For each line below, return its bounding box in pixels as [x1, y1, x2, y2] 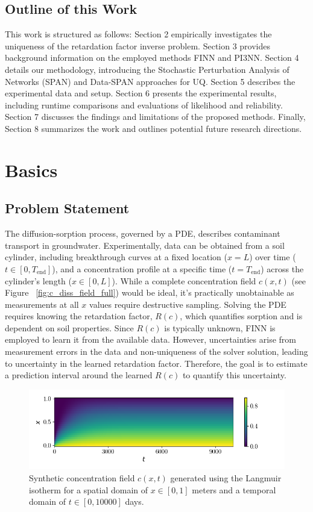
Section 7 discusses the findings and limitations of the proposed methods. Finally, [5, 110, 306, 123]
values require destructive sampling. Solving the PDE [89, 298, 286, 310]
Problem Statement [5, 199, 130, 217]
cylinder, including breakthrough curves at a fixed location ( [5, 251, 227, 263]
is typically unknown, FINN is [164, 321, 276, 334]
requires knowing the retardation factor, [5, 310, 153, 322]
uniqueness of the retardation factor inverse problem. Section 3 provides [5, 39, 271, 52]
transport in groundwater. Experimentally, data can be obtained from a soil [5, 239, 285, 251]
